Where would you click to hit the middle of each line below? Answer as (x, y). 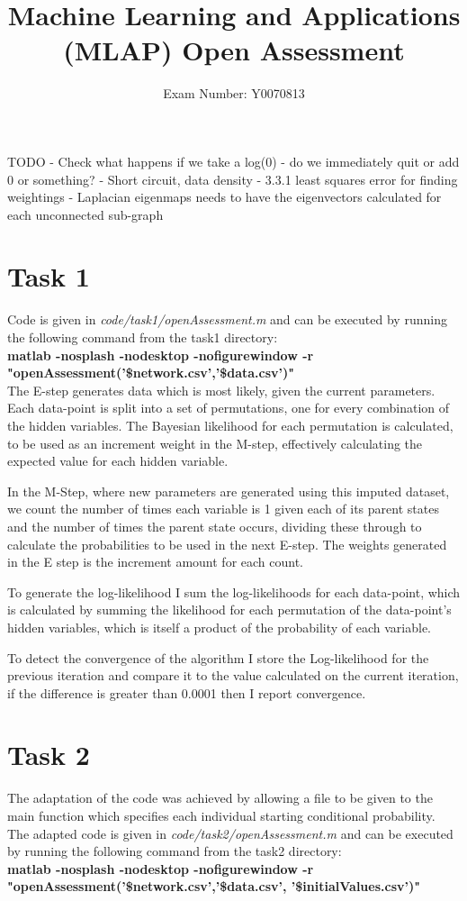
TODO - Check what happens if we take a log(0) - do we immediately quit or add (233, 161)
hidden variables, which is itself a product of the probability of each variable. (219, 627)
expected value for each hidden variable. (118, 461)
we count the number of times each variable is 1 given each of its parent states (223, 509)
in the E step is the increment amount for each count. (156, 562)
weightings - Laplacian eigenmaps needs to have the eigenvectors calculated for (225, 197)
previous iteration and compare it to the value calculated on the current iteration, (233, 675)
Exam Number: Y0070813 (234, 93)
